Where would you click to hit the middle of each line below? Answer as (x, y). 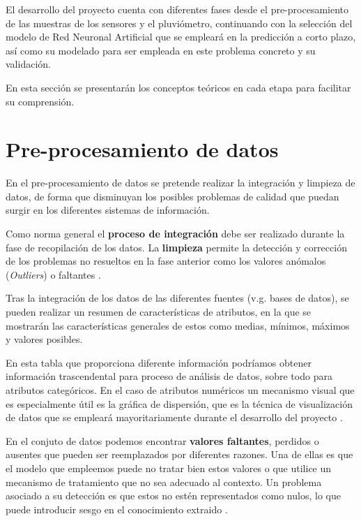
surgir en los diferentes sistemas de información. (108, 210)
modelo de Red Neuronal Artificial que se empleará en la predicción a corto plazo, (181, 37)
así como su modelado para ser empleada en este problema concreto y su (161, 50)
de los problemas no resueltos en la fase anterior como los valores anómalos (166, 261)
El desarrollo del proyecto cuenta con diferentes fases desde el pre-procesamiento (177, 9)
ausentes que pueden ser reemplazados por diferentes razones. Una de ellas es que (179, 454)
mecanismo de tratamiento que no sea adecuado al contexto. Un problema (164, 482)
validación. (28, 64)
